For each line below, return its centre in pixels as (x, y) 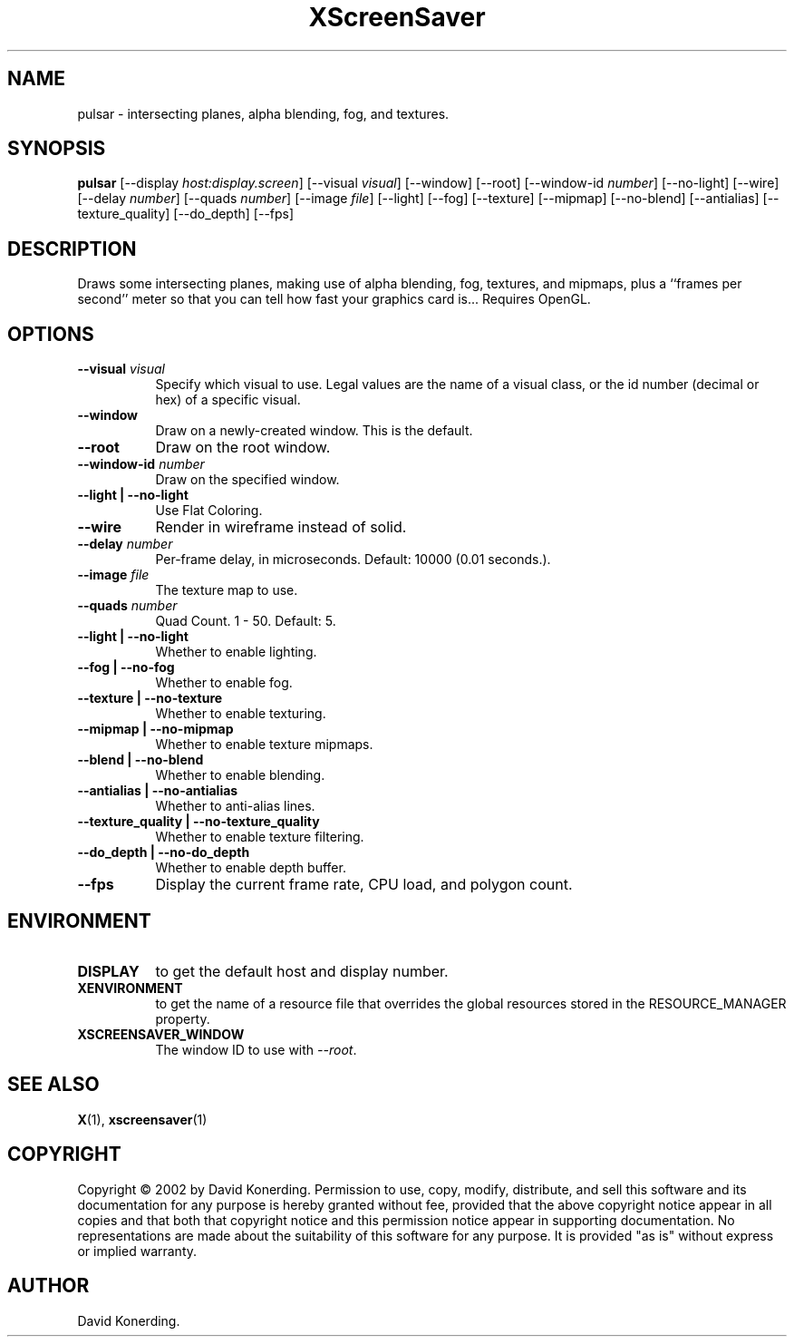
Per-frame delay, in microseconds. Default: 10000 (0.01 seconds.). (353, 560)
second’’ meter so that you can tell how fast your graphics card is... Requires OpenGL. (334, 299)
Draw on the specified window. (247, 480)
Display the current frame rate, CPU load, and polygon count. (364, 885)
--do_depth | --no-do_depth (164, 852)
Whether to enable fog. (224, 683)
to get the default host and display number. (302, 971)
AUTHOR (48, 1286)
